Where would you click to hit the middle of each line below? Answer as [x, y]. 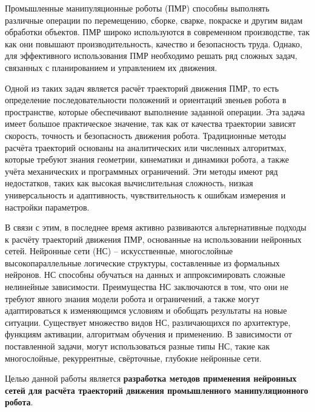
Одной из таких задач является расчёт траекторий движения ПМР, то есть [142, 88]
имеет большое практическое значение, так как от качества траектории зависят [151, 123]
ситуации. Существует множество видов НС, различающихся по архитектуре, [148, 322]
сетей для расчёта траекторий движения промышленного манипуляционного [157, 390]
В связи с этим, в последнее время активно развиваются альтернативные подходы [156, 227]
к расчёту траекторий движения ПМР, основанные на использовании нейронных [153, 239]
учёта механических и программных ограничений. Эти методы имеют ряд [141, 171]
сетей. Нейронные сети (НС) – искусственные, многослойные [119, 251]
